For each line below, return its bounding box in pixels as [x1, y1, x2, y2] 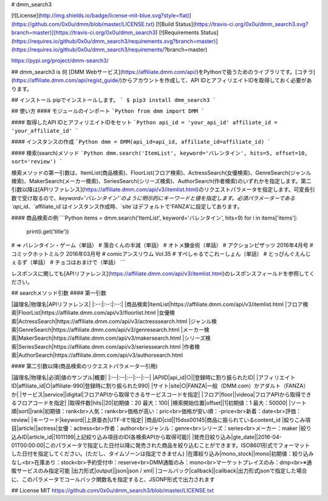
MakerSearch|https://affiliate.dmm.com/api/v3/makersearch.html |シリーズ [18, 334, 206, 342]
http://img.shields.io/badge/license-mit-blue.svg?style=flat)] [39, 12, 191, 19]
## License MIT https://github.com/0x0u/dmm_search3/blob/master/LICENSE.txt [11, 486, 214, 494]
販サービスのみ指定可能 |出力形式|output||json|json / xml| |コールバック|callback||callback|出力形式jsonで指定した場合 [11, 467, 307, 474]
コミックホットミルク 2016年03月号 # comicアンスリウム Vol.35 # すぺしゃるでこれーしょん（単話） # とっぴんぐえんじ [11, 250, 311, 257]
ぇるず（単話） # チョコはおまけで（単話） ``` [11, 258, 126, 266]
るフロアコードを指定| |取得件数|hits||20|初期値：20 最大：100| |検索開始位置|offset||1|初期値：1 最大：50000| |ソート [11, 399, 307, 406]
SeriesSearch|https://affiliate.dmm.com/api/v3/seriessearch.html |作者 [18, 343, 195, 350]
